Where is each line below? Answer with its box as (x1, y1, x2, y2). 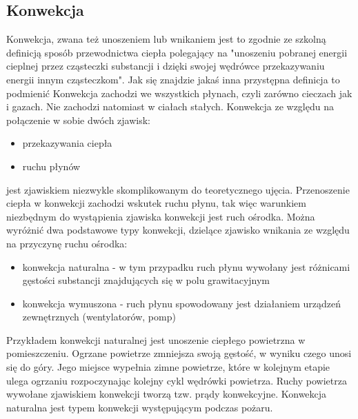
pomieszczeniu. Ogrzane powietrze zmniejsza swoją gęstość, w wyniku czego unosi (6, 346, 352, 360)
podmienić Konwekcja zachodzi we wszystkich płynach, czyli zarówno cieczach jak (6, 85, 352, 100)
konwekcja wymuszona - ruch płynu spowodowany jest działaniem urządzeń (22, 296, 341, 310)
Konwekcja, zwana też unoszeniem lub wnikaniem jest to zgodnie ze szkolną (6, 32, 326, 46)
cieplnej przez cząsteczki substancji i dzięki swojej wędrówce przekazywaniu (6, 59, 325, 73)
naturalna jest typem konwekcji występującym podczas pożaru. (6, 400, 273, 414)
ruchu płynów (22, 159, 81, 173)
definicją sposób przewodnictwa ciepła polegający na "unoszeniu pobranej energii (6, 45, 348, 59)
